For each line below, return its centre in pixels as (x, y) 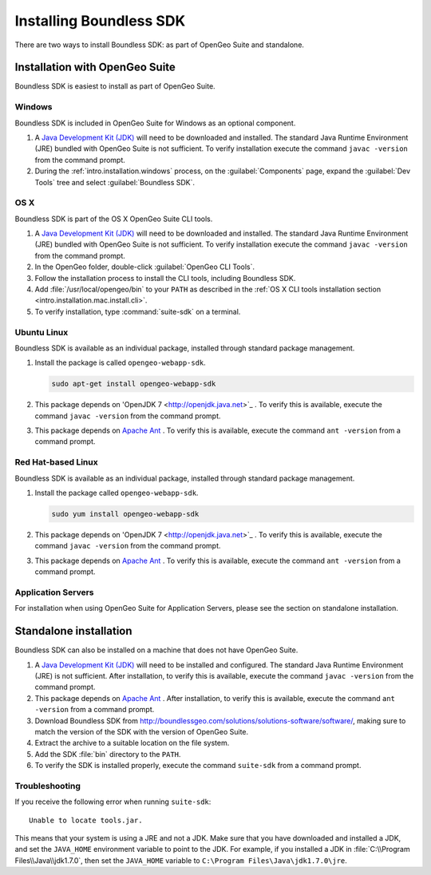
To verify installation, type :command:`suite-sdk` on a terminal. (138, 311)
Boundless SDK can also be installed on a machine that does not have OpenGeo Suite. (156, 650)
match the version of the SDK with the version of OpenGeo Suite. (142, 731)
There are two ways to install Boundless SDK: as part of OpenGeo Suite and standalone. (160, 45)
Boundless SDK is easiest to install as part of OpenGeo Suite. (115, 86)
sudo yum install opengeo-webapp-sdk (125, 514)
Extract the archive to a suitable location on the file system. (132, 743)
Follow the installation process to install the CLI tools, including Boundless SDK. (165, 278)
